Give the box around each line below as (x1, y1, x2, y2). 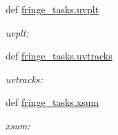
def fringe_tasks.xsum (6, 95, 99, 109)
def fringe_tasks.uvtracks (6, 48, 112, 63)
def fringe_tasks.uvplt (6, 2, 99, 16)
